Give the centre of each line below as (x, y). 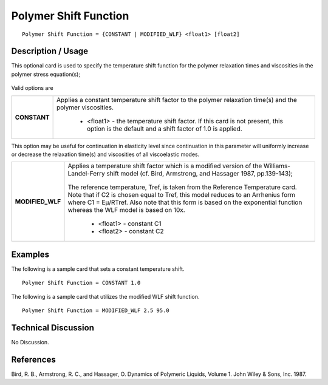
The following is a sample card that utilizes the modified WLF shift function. (105, 296)
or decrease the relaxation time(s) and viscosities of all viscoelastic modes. (105, 154)
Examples (30, 254)
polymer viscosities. (85, 107)
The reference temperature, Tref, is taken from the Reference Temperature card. (182, 187)
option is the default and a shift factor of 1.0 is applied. (165, 129)
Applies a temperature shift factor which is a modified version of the (165, 166)
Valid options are (32, 88)
